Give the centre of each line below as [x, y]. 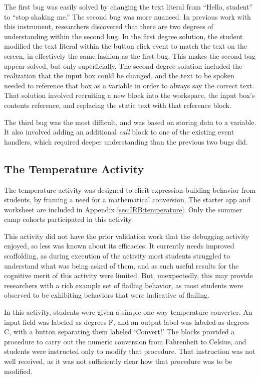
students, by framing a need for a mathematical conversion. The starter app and [127, 200]
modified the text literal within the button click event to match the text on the [125, 46]
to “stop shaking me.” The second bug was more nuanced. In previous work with [127, 16]
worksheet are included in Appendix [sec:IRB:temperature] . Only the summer [123, 209]
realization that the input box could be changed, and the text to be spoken [119, 76]
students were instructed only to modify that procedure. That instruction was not [130, 351]
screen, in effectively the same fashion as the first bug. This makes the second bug [130, 55]
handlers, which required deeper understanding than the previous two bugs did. [126, 141]
